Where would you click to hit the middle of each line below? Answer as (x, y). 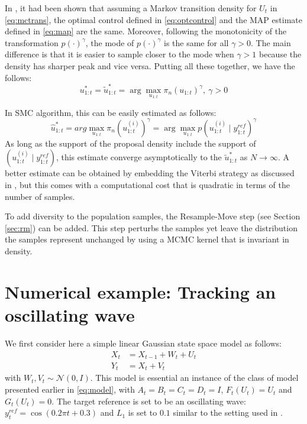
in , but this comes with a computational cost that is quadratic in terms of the (147, 185)
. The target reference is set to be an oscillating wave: (149, 401)
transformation (32, 42)
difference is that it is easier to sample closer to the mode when (119, 54)
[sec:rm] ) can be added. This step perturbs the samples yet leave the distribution (151, 227)
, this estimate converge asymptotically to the (139, 157)
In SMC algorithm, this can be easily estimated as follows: (111, 112)
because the (280, 54)
